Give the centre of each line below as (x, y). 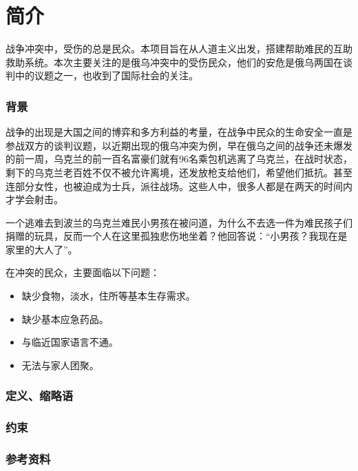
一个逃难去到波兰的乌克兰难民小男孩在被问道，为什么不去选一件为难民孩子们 (179, 222)
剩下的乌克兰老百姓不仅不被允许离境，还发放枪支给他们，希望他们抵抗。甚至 (179, 172)
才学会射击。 (34, 199)
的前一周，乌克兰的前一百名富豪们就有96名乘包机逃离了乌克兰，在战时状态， (179, 159)
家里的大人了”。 (42, 249)
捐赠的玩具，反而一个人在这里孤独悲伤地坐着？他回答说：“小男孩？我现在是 (177, 236)
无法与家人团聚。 (60, 365)
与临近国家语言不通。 (70, 342)
